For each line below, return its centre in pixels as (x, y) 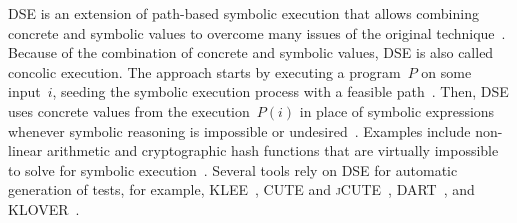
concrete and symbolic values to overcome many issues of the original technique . (257, 32)
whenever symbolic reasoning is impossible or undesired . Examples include (239, 130)
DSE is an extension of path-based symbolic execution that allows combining (243, 13)
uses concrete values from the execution (129, 110)
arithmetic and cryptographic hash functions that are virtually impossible (272, 150)
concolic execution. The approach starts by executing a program (204, 71)
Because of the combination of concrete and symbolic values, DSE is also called (251, 52)
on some (446, 71)
